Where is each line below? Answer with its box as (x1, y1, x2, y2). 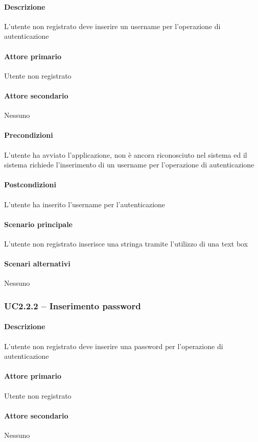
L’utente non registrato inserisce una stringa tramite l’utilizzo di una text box (4, 238, 248, 249)
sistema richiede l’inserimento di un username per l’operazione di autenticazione (4, 159, 254, 170)
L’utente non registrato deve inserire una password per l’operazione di (4, 340, 223, 351)
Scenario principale (4, 218, 73, 229)
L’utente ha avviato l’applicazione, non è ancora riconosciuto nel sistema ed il (4, 149, 247, 160)
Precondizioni (4, 130, 53, 140)
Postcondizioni (4, 179, 56, 190)
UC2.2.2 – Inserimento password (4, 299, 141, 312)
